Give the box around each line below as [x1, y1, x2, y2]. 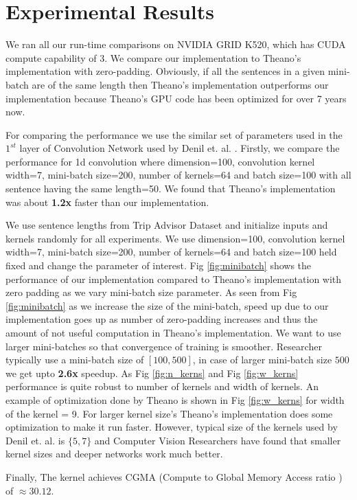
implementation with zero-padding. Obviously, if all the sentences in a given [5, 64, 325, 78]
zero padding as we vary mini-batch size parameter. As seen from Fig [5, 285, 297, 299]
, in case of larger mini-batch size [192, 352, 332, 367]
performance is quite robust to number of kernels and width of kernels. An [5, 379, 319, 394]
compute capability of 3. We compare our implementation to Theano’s [5, 50, 301, 65]
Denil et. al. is [5, 433, 65, 447]
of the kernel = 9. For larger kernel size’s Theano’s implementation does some [5, 406, 333, 420]
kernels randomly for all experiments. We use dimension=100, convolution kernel [5, 231, 345, 245]
